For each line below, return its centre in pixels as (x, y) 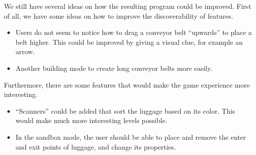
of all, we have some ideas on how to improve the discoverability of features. (119, 15)
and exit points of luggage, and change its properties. (96, 146)
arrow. (25, 51)
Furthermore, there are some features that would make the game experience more (127, 84)
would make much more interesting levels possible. (91, 120)
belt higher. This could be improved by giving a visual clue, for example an (129, 42)
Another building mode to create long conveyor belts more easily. (114, 68)
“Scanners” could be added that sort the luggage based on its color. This (125, 110)
